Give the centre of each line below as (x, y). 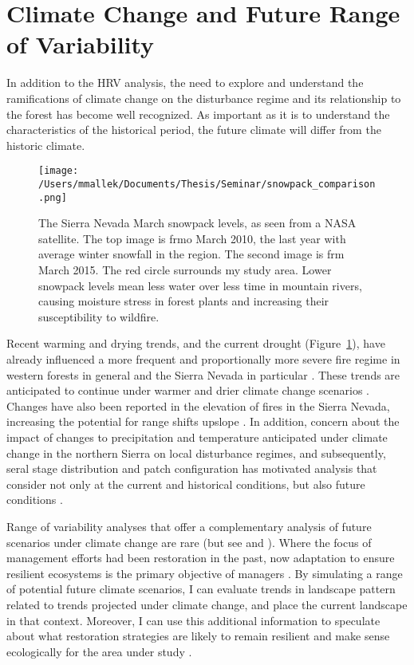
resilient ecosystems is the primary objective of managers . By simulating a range (205, 573)
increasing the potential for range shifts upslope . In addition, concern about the (203, 421)
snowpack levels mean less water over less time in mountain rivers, (200, 285)
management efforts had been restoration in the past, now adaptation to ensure (201, 558)
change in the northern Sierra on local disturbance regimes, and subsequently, (196, 453)
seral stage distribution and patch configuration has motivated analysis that (192, 468)
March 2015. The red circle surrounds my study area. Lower (185, 270)
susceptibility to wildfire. (99, 316)
